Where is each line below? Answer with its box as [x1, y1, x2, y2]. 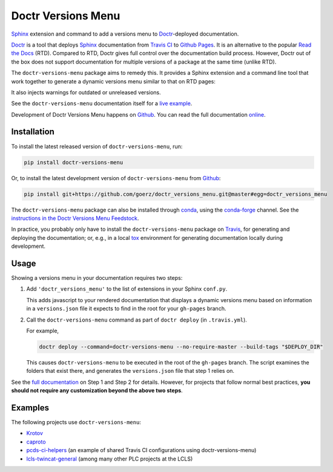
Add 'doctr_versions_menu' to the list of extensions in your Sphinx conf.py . [26, 285, 228, 293]
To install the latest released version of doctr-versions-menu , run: [11, 143, 183, 150]
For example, [26, 327, 59, 334]
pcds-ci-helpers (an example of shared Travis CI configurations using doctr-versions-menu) [26, 447, 257, 454]
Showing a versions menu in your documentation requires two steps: [11, 274, 183, 281]
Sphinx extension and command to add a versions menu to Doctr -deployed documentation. [11, 30, 239, 37]
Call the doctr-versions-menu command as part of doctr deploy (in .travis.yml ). [26, 316, 248, 323]
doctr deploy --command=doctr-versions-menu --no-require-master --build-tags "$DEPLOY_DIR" [39, 343, 323, 350]
